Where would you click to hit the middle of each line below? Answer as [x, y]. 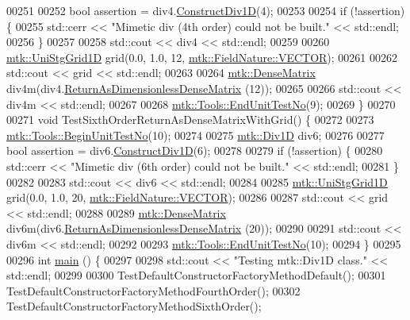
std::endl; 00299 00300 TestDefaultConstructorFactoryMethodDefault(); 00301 [196, 275]
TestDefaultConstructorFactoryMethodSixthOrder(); [134, 306]
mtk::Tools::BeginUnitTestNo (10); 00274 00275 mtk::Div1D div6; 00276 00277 [195, 135]
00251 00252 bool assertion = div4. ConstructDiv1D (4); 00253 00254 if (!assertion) [206, 10]
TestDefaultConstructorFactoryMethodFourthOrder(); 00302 [153, 290]
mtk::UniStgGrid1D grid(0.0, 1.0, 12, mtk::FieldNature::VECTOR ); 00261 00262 [202, 57]
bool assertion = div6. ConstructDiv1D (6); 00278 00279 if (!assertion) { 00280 [195, 150]
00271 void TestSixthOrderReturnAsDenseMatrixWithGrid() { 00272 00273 [190, 120]
